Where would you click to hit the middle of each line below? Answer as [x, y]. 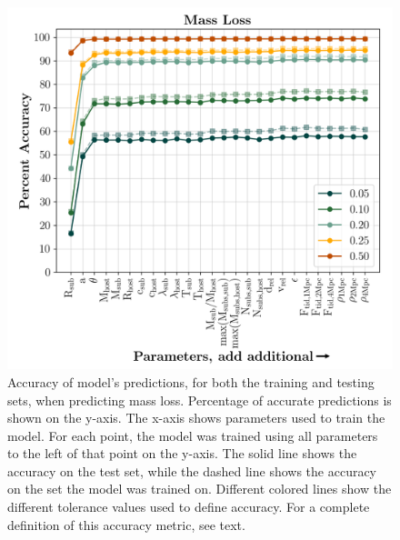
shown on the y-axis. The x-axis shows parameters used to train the [196, 418]
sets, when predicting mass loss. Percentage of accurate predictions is [200, 400]
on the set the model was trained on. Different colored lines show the [200, 489]
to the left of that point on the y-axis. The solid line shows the [182, 453]
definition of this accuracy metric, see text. [126, 524]
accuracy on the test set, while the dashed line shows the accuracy [192, 470]
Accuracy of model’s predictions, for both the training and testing [191, 381]
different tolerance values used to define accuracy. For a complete [189, 507]
